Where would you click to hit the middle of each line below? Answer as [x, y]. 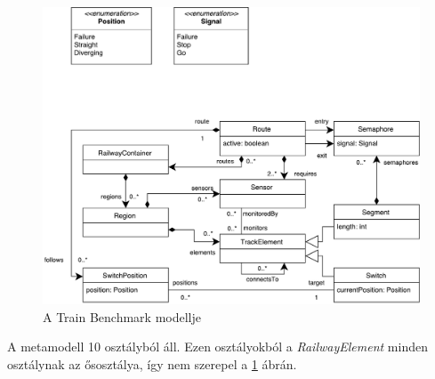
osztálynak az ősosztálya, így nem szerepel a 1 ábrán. [152, 363]
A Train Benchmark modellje [122, 316]
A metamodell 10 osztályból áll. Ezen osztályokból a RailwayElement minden [217, 347]
